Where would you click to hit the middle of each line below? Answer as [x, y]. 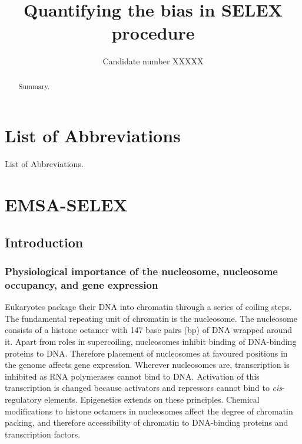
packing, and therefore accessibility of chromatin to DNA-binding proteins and [147, 422]
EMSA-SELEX [66, 205]
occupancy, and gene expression [82, 284]
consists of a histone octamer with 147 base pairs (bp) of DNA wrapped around [149, 330]
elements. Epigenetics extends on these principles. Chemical [152, 399]
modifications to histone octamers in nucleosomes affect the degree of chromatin [149, 411]
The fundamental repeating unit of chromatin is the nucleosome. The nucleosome [151, 318]
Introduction [44, 242]
